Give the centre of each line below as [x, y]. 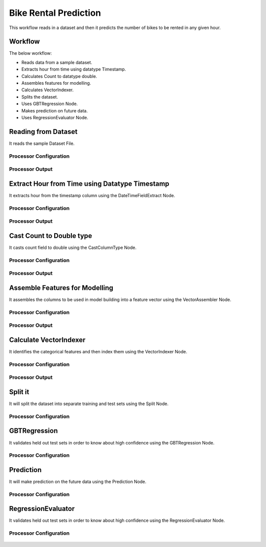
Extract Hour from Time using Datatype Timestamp [89, 184]
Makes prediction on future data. [55, 110]
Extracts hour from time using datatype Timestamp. [74, 69]
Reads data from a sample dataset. [57, 62]
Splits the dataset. [40, 97]
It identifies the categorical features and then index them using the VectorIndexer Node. [98, 352]
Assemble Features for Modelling [61, 288]
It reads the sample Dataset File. [42, 143]
